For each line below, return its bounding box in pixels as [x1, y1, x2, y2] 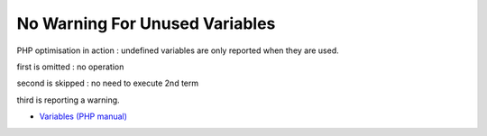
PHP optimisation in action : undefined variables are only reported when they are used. [16, 45, 340, 56]
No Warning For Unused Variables [16, 14, 276, 33]
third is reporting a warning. [16, 95, 121, 105]
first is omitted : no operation [16, 61, 124, 72]
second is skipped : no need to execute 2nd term [16, 77, 199, 89]
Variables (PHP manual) [39, 111, 128, 122]
